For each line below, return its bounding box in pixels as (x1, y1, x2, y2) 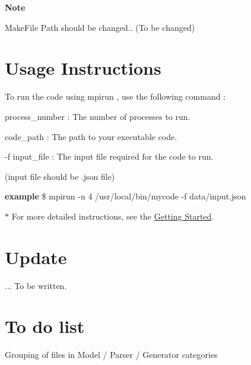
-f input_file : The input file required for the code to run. (5, 150, 214, 163)
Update (5, 245, 67, 269)
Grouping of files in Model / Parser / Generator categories (5, 348, 218, 361)
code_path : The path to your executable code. (5, 130, 177, 142)
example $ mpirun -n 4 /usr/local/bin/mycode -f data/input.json (5, 190, 246, 202)
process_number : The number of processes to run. (5, 110, 190, 122)
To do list (5, 314, 85, 338)
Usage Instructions (5, 56, 161, 80)
